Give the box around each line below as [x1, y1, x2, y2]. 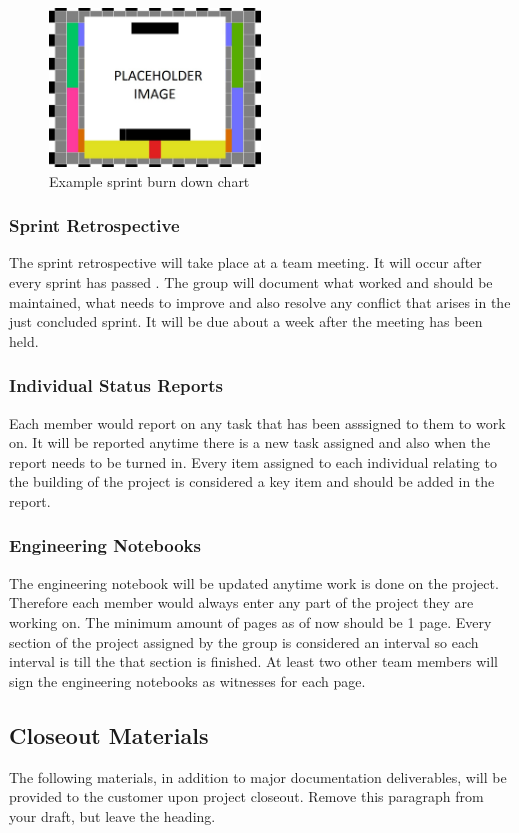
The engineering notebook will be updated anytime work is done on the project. [9, 572, 499, 593]
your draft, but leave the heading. [9, 805, 216, 826]
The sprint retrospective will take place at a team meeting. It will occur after [9, 252, 482, 273]
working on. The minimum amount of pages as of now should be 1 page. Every [9, 611, 492, 632]
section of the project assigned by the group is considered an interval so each [9, 631, 479, 652]
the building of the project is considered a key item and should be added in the [9, 471, 495, 492]
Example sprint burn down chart [49, 170, 250, 191]
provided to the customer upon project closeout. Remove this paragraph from [9, 786, 484, 807]
